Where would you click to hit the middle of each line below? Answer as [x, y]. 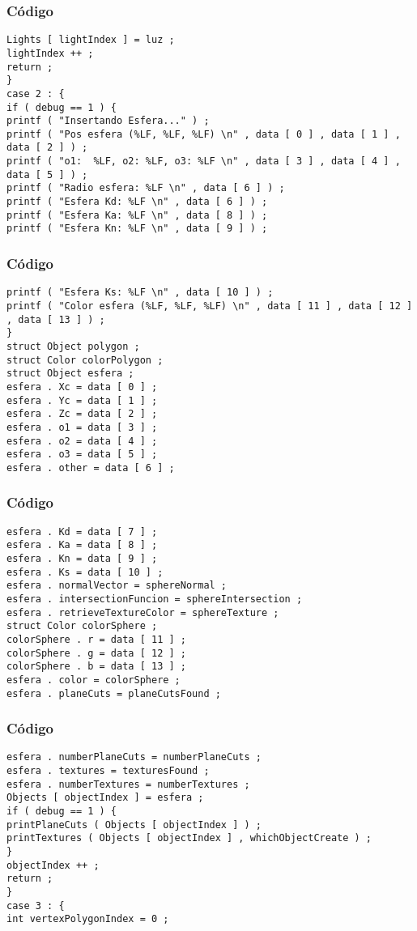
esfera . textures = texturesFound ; [108, 771]
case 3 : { [36, 905]
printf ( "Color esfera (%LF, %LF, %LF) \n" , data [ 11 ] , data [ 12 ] [210, 306]
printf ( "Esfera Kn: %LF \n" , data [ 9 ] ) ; [137, 229]
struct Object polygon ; [73, 346]
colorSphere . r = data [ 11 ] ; [96, 639]
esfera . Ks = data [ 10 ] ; [85, 572]
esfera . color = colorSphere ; [94, 680]
